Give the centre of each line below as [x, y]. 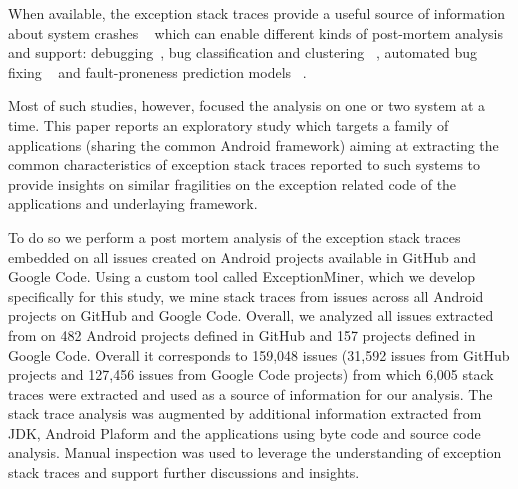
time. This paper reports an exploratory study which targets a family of [228, 124]
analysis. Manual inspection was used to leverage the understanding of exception [255, 452]
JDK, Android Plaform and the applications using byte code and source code [244, 432]
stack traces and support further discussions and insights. [184, 472]
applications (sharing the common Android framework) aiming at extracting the [253, 144]
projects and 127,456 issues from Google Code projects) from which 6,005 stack [251, 374]
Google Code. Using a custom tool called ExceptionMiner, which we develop [242, 276]
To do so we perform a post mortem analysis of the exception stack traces [234, 236]
